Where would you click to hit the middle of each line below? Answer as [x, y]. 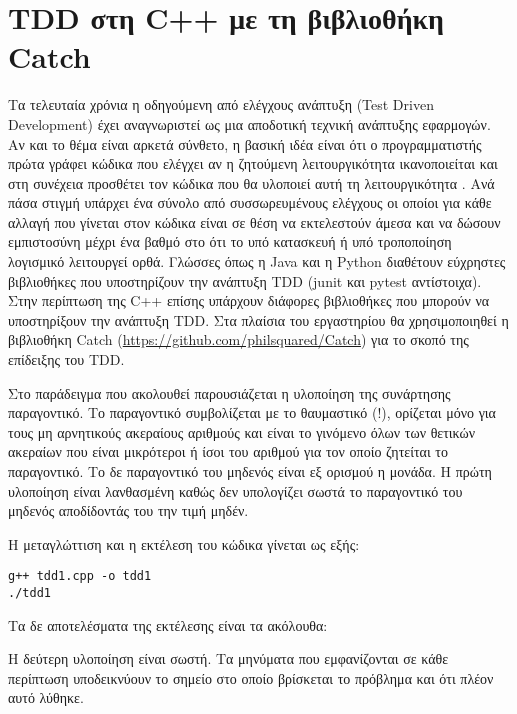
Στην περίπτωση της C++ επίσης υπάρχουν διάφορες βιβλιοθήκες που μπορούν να [249, 300]
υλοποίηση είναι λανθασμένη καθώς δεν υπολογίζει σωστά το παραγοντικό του [235, 490]
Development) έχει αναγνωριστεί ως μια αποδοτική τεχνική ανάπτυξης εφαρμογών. [249, 123]
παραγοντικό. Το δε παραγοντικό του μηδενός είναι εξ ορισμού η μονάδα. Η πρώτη [250, 471]
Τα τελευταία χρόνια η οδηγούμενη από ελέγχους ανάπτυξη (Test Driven [221, 104]
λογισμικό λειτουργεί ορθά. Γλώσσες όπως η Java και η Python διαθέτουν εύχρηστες [257, 261]
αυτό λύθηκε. [46, 697]
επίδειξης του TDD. [66, 359]
